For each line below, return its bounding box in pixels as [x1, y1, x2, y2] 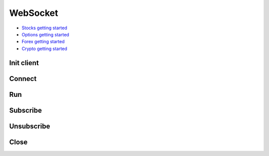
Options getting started [21, 31, 69, 37]
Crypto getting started [21, 45, 67, 52]
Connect [9, 75, 37, 83]
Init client [9, 59, 39, 67]
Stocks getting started [21, 25, 67, 31]
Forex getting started [21, 39, 65, 45]
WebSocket [9, 7, 58, 18]
